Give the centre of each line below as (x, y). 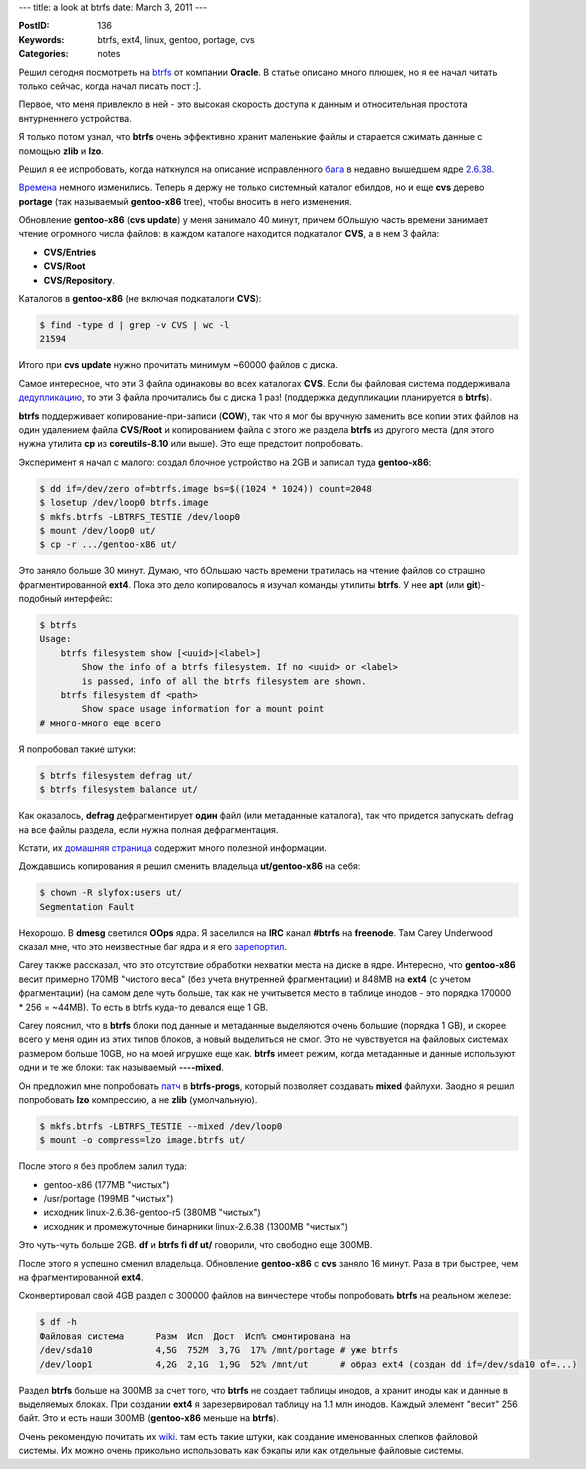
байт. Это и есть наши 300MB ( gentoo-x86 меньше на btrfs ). (149, 1418)
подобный (40, 599)
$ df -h (58, 1322)
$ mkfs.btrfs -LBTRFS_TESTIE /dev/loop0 (139, 516)
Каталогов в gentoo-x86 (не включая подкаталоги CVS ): (140, 299)
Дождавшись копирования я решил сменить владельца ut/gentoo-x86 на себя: (189, 866)
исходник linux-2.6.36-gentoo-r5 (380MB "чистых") (152, 1212)
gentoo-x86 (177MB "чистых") (106, 1184)
